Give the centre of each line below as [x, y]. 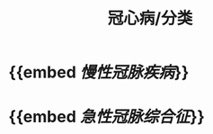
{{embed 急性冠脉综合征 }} [107, 117]
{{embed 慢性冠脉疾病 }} [99, 72]
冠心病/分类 [150, 18]
